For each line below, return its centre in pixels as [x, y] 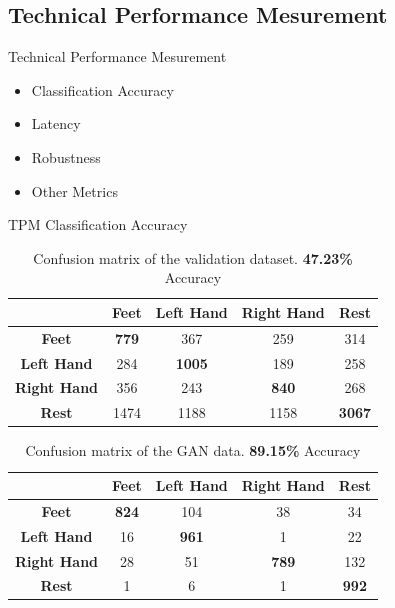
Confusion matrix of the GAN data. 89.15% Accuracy [193, 450]
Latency [56, 123]
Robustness [66, 156]
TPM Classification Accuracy [98, 224]
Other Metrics [74, 190]
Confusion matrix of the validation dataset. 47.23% [193, 257]
